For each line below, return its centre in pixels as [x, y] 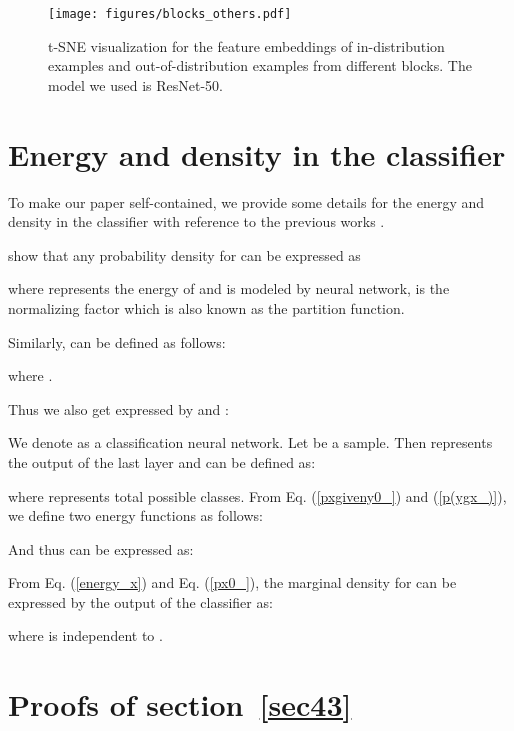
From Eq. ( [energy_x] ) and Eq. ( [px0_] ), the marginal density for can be [232, 582]
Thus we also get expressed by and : [118, 408]
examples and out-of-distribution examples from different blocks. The [260, 65]
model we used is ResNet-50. [135, 84]
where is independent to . [85, 635]
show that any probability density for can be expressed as [184, 254]
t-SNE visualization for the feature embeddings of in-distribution [246, 45]
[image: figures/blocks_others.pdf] [170, 14]
